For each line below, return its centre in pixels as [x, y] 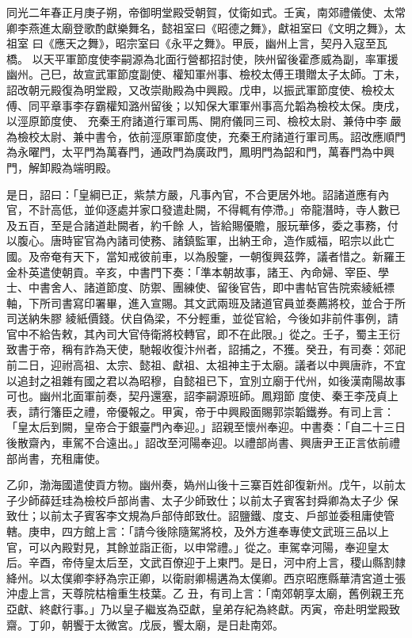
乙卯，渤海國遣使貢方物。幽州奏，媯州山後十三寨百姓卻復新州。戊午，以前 [200, 485]
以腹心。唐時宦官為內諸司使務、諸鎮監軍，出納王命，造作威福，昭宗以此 [195, 241]
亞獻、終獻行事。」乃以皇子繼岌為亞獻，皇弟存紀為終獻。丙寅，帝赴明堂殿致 [203, 608]
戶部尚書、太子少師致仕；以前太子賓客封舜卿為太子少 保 [252, 500]
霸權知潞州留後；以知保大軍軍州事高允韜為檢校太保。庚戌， [250, 105]
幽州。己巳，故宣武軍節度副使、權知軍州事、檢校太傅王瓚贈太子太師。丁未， [206, 74]
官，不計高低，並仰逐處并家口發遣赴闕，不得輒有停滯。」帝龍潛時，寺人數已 [203, 210]
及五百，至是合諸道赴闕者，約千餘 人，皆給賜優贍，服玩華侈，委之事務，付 [202, 225]
